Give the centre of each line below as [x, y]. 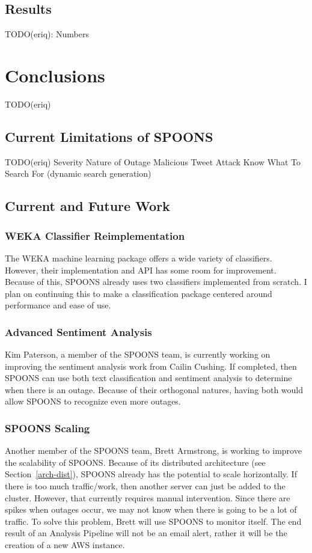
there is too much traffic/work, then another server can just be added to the [145, 486]
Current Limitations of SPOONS [109, 136]
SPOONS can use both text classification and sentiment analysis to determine [148, 378]
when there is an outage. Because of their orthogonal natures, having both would [154, 389]
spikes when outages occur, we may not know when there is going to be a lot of [151, 509]
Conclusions [55, 75]
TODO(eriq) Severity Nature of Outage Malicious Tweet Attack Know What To [153, 161]
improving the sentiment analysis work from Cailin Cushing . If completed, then [151, 366]
